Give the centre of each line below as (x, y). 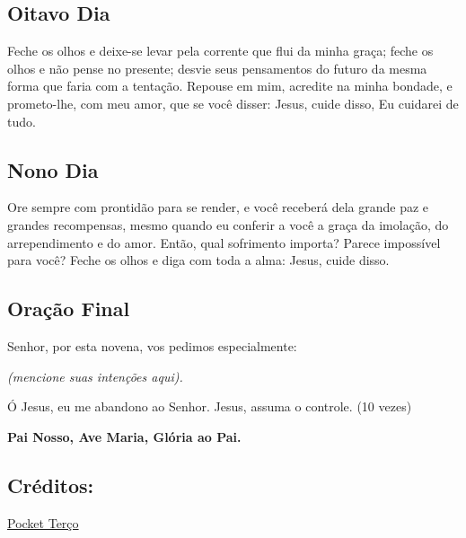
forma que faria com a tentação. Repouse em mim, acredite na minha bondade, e (230, 86)
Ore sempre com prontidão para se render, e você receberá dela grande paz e (218, 207)
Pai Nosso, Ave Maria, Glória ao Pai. (124, 436)
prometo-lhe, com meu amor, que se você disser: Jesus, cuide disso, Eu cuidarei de (233, 103)
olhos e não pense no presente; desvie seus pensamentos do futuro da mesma (217, 68)
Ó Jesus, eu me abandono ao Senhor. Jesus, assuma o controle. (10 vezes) (210, 406)
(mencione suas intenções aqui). (95, 376)
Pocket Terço (43, 522)
